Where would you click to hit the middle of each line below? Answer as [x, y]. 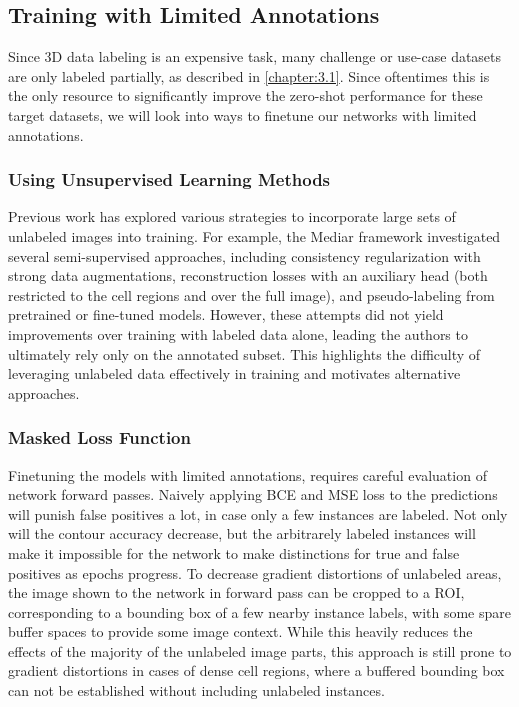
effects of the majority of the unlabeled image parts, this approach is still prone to [260, 650]
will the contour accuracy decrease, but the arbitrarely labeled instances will [242, 533]
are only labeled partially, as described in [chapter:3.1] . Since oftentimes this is [249, 75]
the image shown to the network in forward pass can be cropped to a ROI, [236, 592]
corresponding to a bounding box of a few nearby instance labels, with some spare [260, 611]
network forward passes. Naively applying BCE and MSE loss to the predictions [253, 494]
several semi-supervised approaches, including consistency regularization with [244, 255]
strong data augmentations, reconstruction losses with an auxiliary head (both [248, 275]
